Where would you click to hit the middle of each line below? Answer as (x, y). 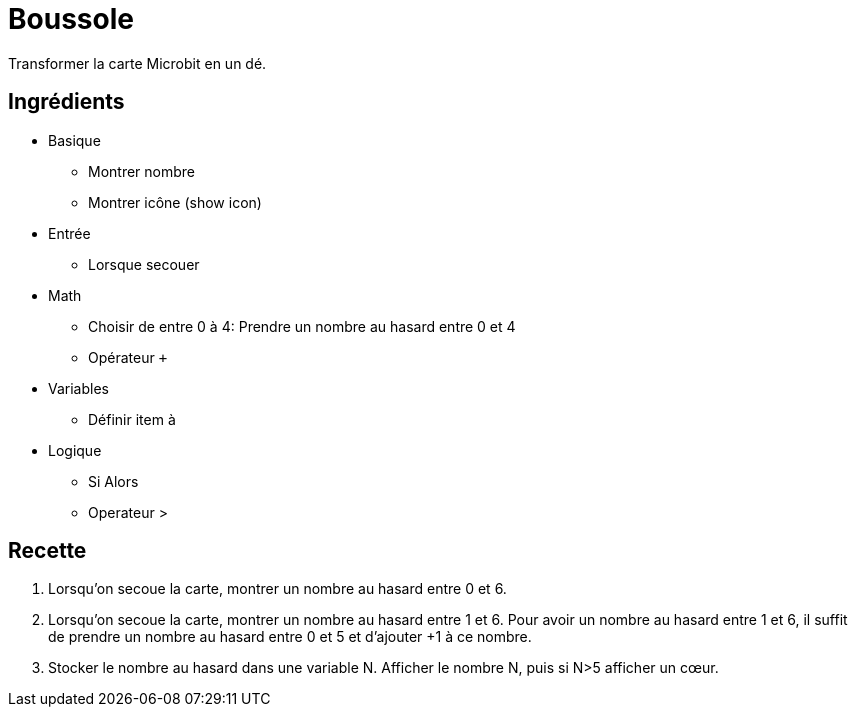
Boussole (71, 19)
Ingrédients (66, 102)
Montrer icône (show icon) (175, 202)
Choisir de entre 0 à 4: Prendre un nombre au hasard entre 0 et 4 (302, 326)
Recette (47, 551)
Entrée (69, 233)
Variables (78, 388)
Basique (74, 140)
